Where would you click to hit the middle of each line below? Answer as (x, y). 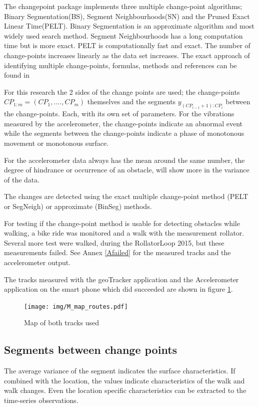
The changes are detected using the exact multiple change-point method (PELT (126, 196)
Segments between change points (91, 350)
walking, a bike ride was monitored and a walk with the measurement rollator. (124, 233)
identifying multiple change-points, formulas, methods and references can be (120, 65)
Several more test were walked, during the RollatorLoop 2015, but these (114, 242)
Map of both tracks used (61, 323)
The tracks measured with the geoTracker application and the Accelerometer (121, 279)
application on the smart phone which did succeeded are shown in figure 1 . (118, 289)
